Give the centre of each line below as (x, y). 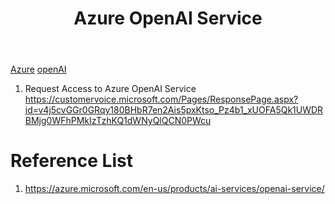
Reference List (71, 161)
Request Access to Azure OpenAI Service (110, 89)
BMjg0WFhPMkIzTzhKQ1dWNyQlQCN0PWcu (118, 121)
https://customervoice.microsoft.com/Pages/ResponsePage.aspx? (161, 99)
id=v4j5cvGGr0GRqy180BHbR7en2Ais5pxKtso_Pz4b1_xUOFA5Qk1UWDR (174, 110)
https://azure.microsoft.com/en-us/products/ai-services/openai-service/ (174, 189)
